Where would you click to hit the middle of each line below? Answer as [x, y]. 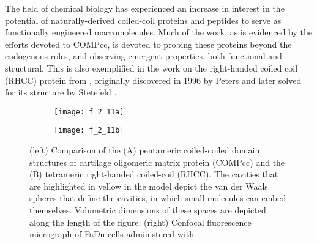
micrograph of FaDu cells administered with [112, 234]
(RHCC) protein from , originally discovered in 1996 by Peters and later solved [153, 80]
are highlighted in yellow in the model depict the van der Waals [149, 186]
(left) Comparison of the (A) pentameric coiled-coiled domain [145, 150]
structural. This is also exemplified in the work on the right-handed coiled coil [151, 68]
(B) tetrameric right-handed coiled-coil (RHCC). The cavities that [154, 174]
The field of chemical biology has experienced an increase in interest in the [145, 8]
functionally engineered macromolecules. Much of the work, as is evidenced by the [158, 32]
